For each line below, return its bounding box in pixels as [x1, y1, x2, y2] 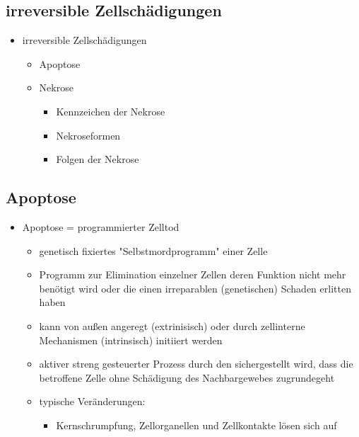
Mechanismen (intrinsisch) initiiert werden [39, 332, 223, 347]
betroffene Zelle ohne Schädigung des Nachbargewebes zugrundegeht [39, 370, 335, 385]
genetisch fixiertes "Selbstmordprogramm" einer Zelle [39, 243, 268, 258]
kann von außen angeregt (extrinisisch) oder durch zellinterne [39, 318, 305, 333]
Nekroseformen [56, 127, 121, 142]
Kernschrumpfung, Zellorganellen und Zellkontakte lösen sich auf [56, 417, 337, 432]
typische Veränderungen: [39, 394, 146, 409]
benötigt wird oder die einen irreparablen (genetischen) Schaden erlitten [39, 280, 351, 295]
